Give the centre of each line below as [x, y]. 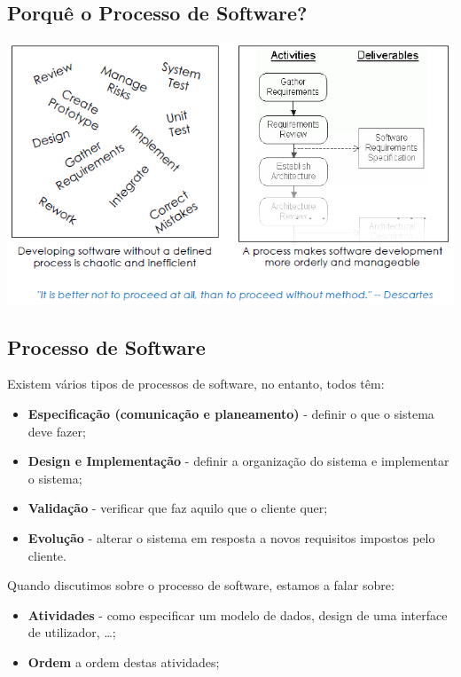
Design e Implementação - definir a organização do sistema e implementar [238, 461]
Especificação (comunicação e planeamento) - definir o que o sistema [231, 413]
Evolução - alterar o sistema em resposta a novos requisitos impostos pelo [231, 537]
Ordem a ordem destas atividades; [124, 661]
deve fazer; [57, 431]
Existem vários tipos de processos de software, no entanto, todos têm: [196, 384]
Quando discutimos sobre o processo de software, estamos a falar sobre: [201, 585]
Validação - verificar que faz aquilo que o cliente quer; [178, 508]
